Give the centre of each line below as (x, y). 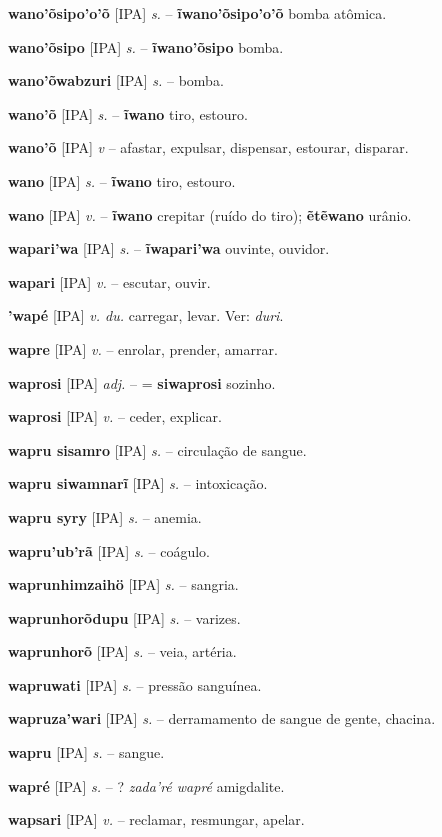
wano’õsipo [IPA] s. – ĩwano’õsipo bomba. (146, 46)
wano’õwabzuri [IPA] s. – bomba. (116, 80)
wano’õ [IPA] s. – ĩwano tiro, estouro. (128, 113)
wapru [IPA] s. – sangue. (86, 752)
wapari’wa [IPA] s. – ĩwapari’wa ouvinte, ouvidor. (169, 248)
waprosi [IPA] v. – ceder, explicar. (115, 416)
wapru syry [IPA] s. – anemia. (105, 516)
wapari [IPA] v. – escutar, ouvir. (109, 281)
